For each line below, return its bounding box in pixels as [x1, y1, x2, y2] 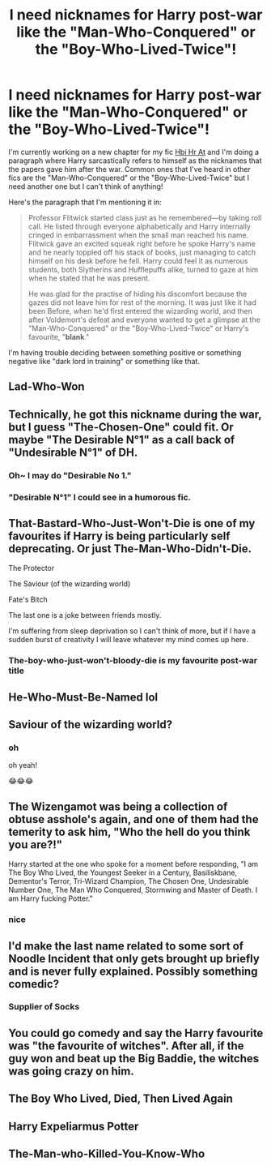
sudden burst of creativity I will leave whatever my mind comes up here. [8, 635, 248, 645]
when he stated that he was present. [28, 273, 150, 283]
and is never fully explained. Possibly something [8, 964, 258, 978]
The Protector [8, 564, 55, 573]
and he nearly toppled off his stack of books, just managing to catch [28, 247, 256, 257]
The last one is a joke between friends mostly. [8, 611, 162, 620]
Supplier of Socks [8, 1001, 80, 1013]
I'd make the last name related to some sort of [8, 939, 244, 953]
